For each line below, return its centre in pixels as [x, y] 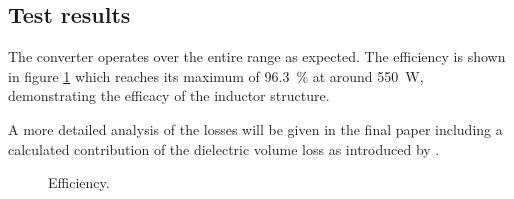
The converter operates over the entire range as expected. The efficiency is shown [257, 56]
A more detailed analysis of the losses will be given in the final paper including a [255, 128]
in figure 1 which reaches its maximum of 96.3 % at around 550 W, [216, 75]
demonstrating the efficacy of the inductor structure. [169, 95]
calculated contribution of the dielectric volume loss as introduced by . [224, 148]
